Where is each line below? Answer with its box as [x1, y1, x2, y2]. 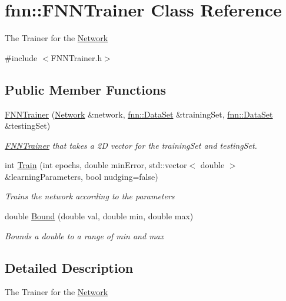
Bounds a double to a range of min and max [5, 229, 164, 242]
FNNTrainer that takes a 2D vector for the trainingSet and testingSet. [5, 139, 257, 151]
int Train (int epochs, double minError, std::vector [5, 159, 187, 171]
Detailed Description [5, 258, 134, 276]
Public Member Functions [5, 80, 166, 98]
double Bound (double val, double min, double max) [5, 210, 194, 222]
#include [5, 51, 38, 63]
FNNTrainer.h [51, 51, 102, 63]
